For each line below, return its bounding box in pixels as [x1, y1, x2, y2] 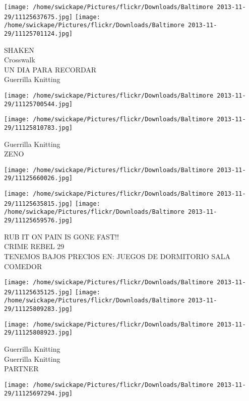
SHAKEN [4, 44, 34, 55]
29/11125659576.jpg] [4, 217, 73, 224]
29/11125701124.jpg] [4, 30, 73, 37]
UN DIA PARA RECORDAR [4, 64, 97, 74]
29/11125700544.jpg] [4, 100, 73, 108]
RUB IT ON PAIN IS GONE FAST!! [4, 231, 119, 242]
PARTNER [4, 363, 39, 374]
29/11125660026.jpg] [4, 175, 73, 182]
